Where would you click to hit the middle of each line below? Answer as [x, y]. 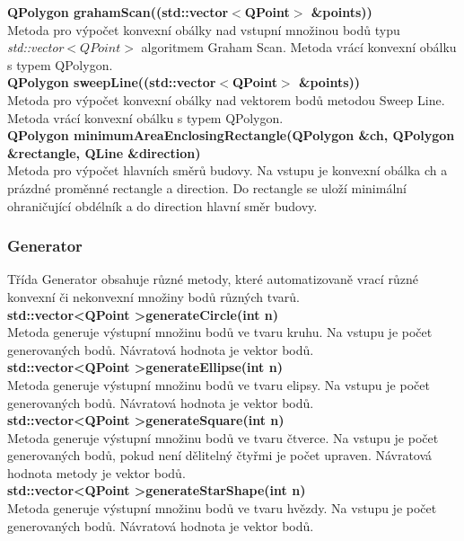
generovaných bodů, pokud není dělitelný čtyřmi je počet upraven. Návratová [220, 455]
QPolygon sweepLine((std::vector [112, 82]
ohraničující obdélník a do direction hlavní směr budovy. [162, 205]
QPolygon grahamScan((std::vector [118, 12]
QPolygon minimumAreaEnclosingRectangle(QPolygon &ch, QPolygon [231, 135]
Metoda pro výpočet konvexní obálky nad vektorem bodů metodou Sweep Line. [226, 99]
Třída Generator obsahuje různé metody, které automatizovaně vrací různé [213, 279]
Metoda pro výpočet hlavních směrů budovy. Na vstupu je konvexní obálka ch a [228, 170]
